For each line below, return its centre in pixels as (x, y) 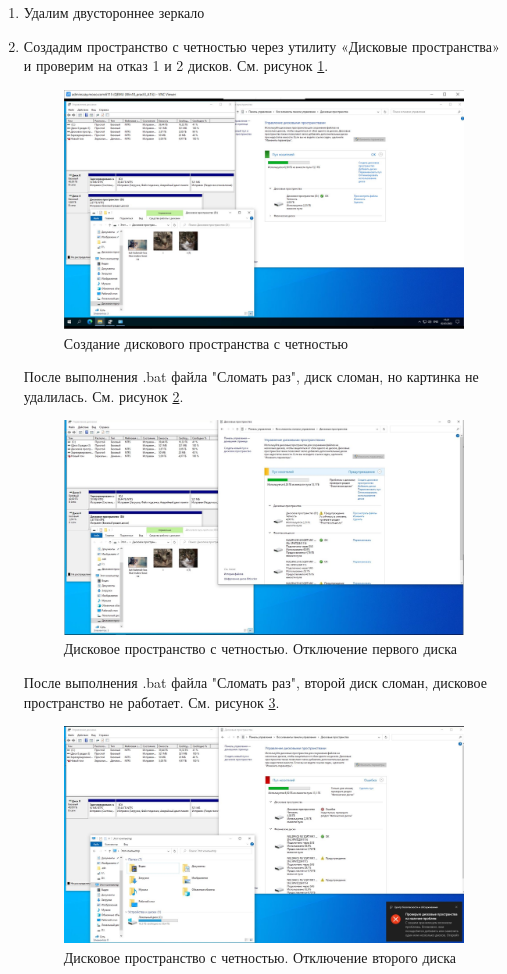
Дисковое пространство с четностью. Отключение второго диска (260, 956)
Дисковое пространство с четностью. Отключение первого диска (260, 648)
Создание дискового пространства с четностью (206, 342)
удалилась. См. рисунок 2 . (103, 395)
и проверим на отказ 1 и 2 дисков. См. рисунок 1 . (176, 65)
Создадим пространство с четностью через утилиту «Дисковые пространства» (261, 45)
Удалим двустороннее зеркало (114, 12)
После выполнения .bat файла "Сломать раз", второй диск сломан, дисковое (255, 682)
